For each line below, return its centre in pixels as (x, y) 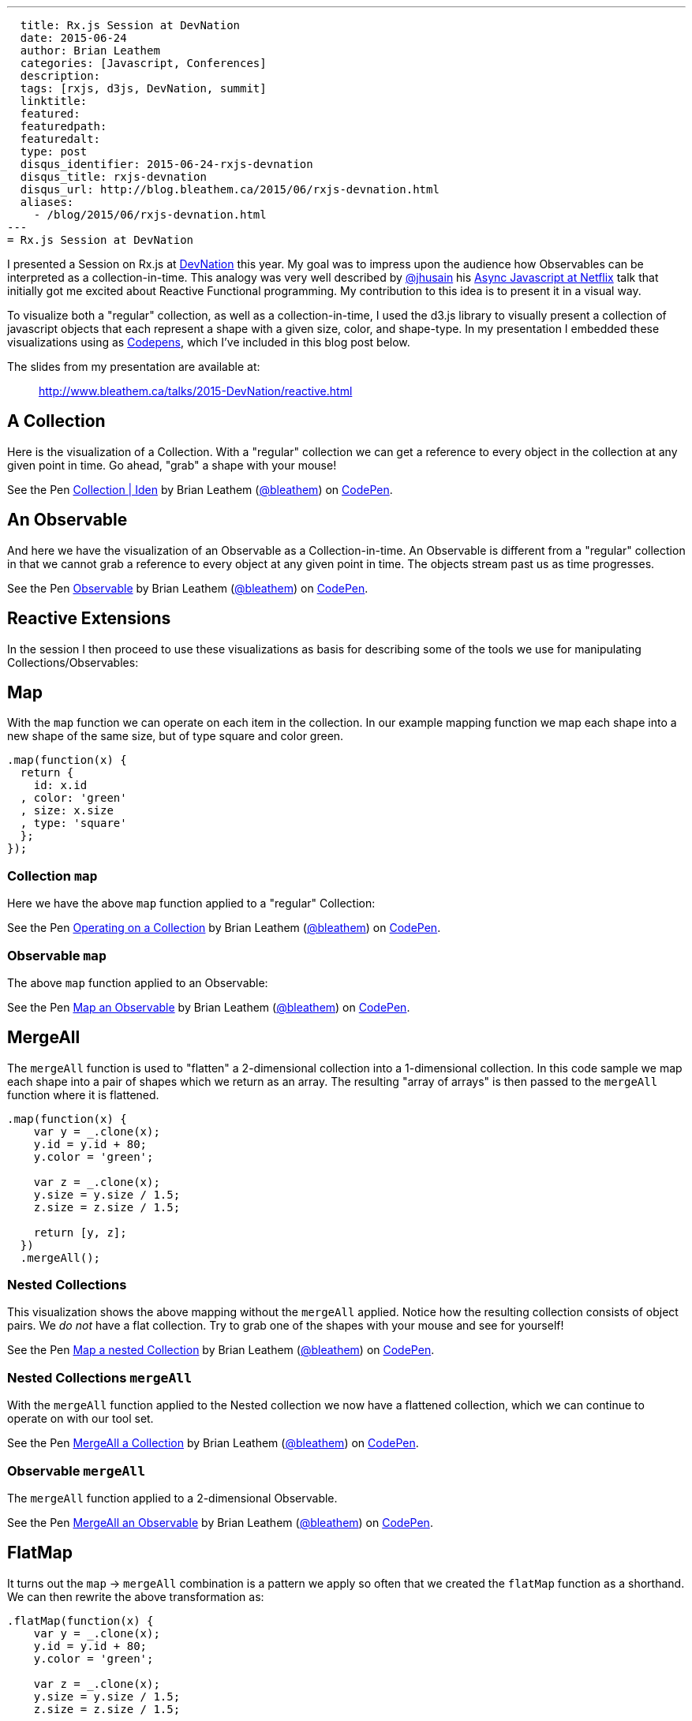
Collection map (52, 875)
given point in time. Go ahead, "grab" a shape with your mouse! (172, 465)
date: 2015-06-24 (73, 38)
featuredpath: (64, 126)
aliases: (47, 202)
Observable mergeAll (77, 1470)
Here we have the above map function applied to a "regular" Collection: (191, 904)
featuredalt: (60, 139)
